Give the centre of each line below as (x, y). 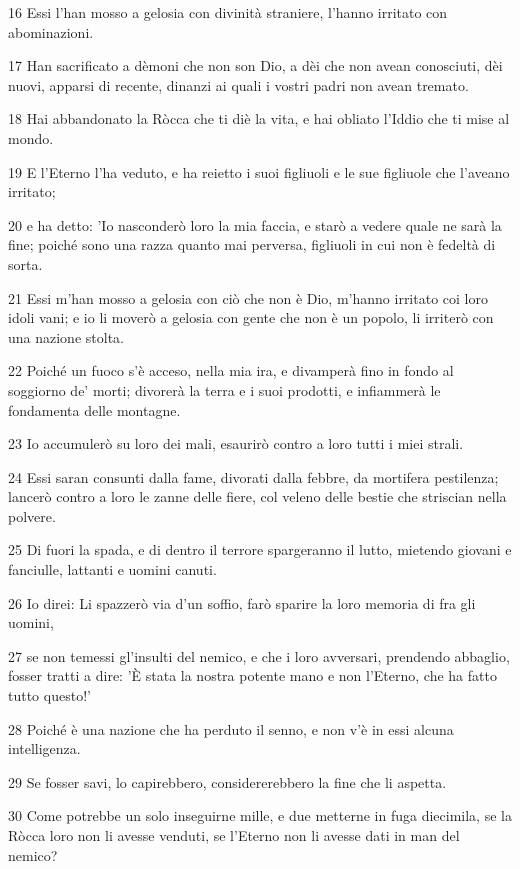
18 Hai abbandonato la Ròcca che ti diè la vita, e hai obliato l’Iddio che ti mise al (259, 118)
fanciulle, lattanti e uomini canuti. (112, 569)
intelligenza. (44, 748)
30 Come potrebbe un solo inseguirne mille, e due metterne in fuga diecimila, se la (260, 815)
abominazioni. (51, 31)
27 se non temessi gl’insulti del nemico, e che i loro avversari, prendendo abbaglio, (259, 655)
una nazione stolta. (66, 336)
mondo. (31, 137)
